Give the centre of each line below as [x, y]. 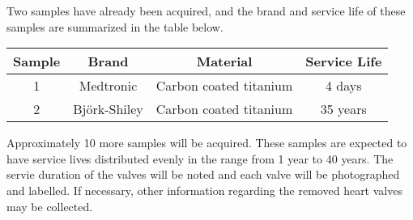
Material [224, 61]
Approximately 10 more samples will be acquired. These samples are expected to [207, 143]
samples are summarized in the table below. [115, 26]
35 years [343, 109]
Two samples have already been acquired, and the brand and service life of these [206, 11]
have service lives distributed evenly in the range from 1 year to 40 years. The [200, 158]
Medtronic [108, 86]
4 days [344, 86]
